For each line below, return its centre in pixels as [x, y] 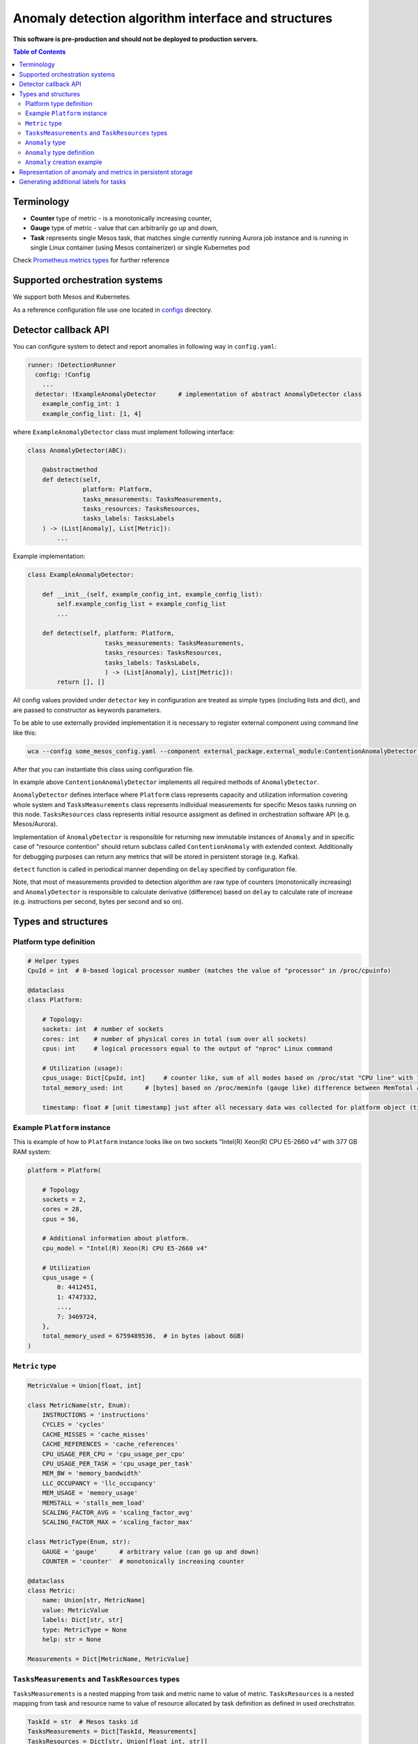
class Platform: [55, 1000]
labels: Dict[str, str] [83, 1620]
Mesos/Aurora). [36, 824]
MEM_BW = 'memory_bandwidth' [92, 1473]
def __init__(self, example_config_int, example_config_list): [153, 594]
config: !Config [63, 375]
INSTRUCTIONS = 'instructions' [95, 1415]
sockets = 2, [64, 1199]
